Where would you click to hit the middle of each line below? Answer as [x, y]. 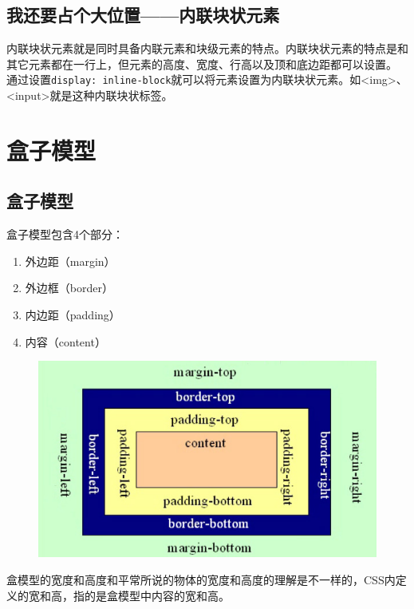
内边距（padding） [73, 314]
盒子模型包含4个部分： [65, 234]
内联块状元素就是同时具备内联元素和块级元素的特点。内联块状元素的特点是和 [207, 48]
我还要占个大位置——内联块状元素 [143, 15]
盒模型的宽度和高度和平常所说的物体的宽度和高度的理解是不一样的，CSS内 [201, 580]
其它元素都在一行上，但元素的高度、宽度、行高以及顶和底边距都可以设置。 [202, 63]
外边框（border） [69, 288]
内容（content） [65, 341]
